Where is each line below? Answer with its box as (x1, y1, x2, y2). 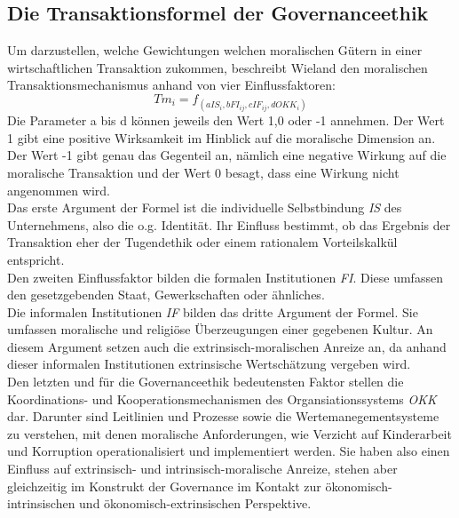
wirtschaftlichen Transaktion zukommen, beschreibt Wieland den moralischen (7, 58, 428, 76)
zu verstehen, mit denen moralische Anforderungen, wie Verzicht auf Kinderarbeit (7, 424, 452, 442)
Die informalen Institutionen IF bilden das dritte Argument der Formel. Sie (7, 302, 418, 321)
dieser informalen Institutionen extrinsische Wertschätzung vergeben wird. (7, 355, 411, 373)
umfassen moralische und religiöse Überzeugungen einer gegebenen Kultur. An (7, 320, 433, 339)
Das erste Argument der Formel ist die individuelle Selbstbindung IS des (7, 198, 402, 217)
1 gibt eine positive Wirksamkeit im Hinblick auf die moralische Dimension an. (7, 128, 436, 147)
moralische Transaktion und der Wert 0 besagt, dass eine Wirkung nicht (7, 163, 400, 181)
